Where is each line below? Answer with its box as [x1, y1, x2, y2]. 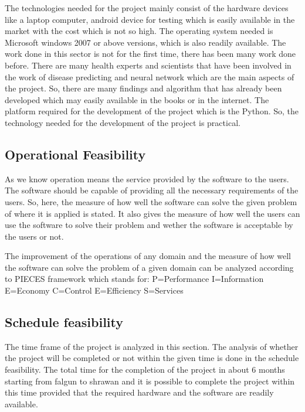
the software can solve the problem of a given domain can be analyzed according [5, 261, 294, 273]
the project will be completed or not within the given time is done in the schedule [5, 352, 299, 364]
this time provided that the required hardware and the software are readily [5, 386, 274, 399]
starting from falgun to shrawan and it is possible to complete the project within [5, 374, 295, 387]
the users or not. [5, 230, 64, 242]
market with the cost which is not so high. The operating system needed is [5, 25, 273, 37]
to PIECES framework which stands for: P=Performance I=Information [5, 273, 264, 285]
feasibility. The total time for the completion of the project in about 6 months [5, 363, 285, 376]
